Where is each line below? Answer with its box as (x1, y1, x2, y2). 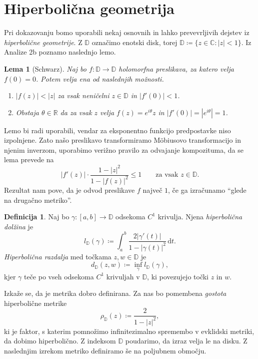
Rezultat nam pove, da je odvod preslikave (4, 184, 135, 195)
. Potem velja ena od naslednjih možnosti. (36, 73, 164, 84)
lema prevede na (4, 154, 54, 165)
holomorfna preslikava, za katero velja (118, 63, 234, 74)
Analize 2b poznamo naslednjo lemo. (4, 47, 116, 57)
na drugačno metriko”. (4, 194, 72, 205)
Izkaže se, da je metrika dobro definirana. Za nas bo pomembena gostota (4, 288, 226, 298)
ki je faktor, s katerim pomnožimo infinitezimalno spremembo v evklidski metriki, (4, 325, 254, 336)
